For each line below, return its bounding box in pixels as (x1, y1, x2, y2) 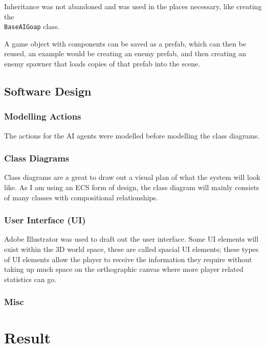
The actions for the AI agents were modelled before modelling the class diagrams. (4, 130, 260, 141)
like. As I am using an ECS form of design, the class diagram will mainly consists (4, 182, 259, 193)
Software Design (4, 83, 92, 99)
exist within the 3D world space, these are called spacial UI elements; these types (4, 244, 259, 254)
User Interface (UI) (4, 214, 86, 226)
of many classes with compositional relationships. (4, 192, 158, 202)
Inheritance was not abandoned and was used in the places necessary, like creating (4, 1, 262, 11)
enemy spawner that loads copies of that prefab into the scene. (4, 58, 201, 69)
